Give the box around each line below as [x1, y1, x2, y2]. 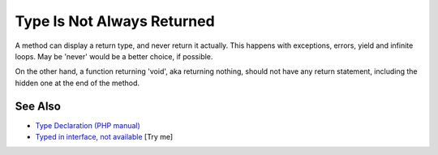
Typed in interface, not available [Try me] [35, 132, 174, 142]
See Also [15, 99, 61, 113]
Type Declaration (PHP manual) [35, 120, 141, 130]
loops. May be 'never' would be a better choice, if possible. [15, 51, 213, 61]
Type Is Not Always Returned [15, 12, 215, 30]
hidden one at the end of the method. [15, 78, 140, 88]
